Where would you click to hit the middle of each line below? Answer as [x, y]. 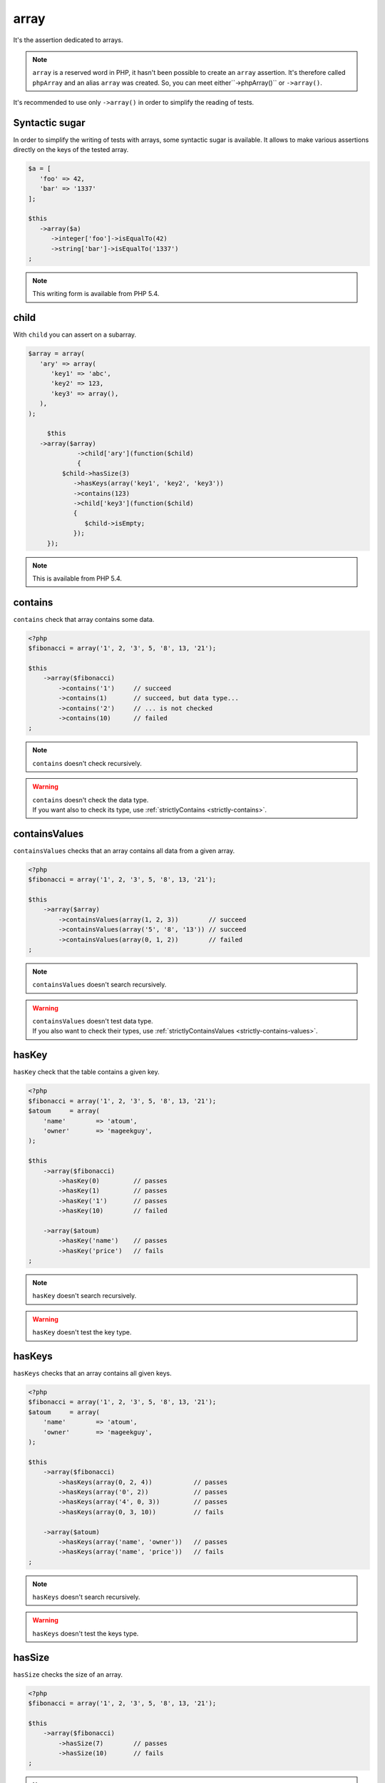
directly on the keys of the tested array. [71, 150]
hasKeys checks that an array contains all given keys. [93, 1374]
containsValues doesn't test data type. [93, 1021]
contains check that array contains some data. [84, 619]
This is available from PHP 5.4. [77, 578]
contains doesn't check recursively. [87, 763]
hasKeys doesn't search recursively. [86, 1597]
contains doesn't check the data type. [91, 799]
